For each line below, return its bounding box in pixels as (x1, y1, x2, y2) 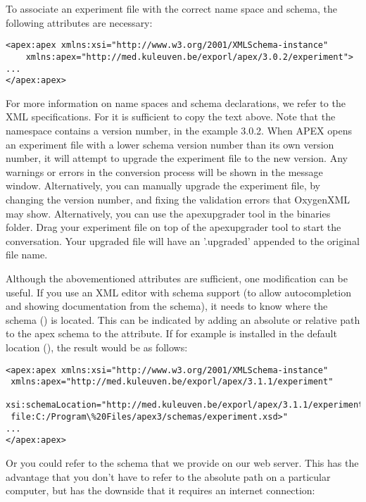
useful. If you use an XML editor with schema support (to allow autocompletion (6, 284, 351, 299)
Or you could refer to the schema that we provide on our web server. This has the (6, 456, 359, 470)
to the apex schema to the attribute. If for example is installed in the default (6, 326, 337, 341)
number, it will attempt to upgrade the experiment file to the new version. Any (6, 151, 348, 165)
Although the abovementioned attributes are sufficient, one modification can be (6, 270, 348, 285)
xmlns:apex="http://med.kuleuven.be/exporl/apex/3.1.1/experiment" (11, 377, 334, 387)
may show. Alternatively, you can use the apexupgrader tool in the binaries (6, 206, 331, 220)
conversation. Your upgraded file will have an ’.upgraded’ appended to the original (6, 233, 360, 248)
